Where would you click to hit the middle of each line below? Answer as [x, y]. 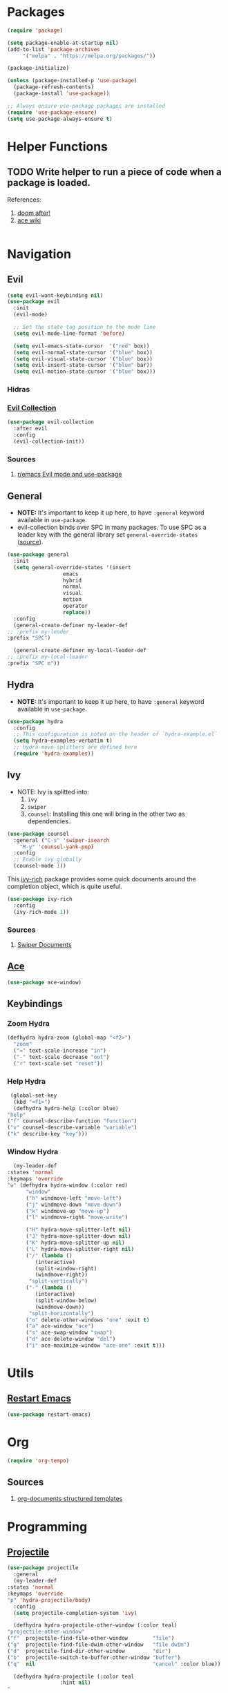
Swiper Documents [44, 944]
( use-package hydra [35, 721]
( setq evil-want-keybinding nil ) [55, 295]
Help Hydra [27, 1081]
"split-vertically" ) [58, 1281]
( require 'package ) [35, 30]
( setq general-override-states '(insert [72, 567]
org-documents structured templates [70, 1499]
